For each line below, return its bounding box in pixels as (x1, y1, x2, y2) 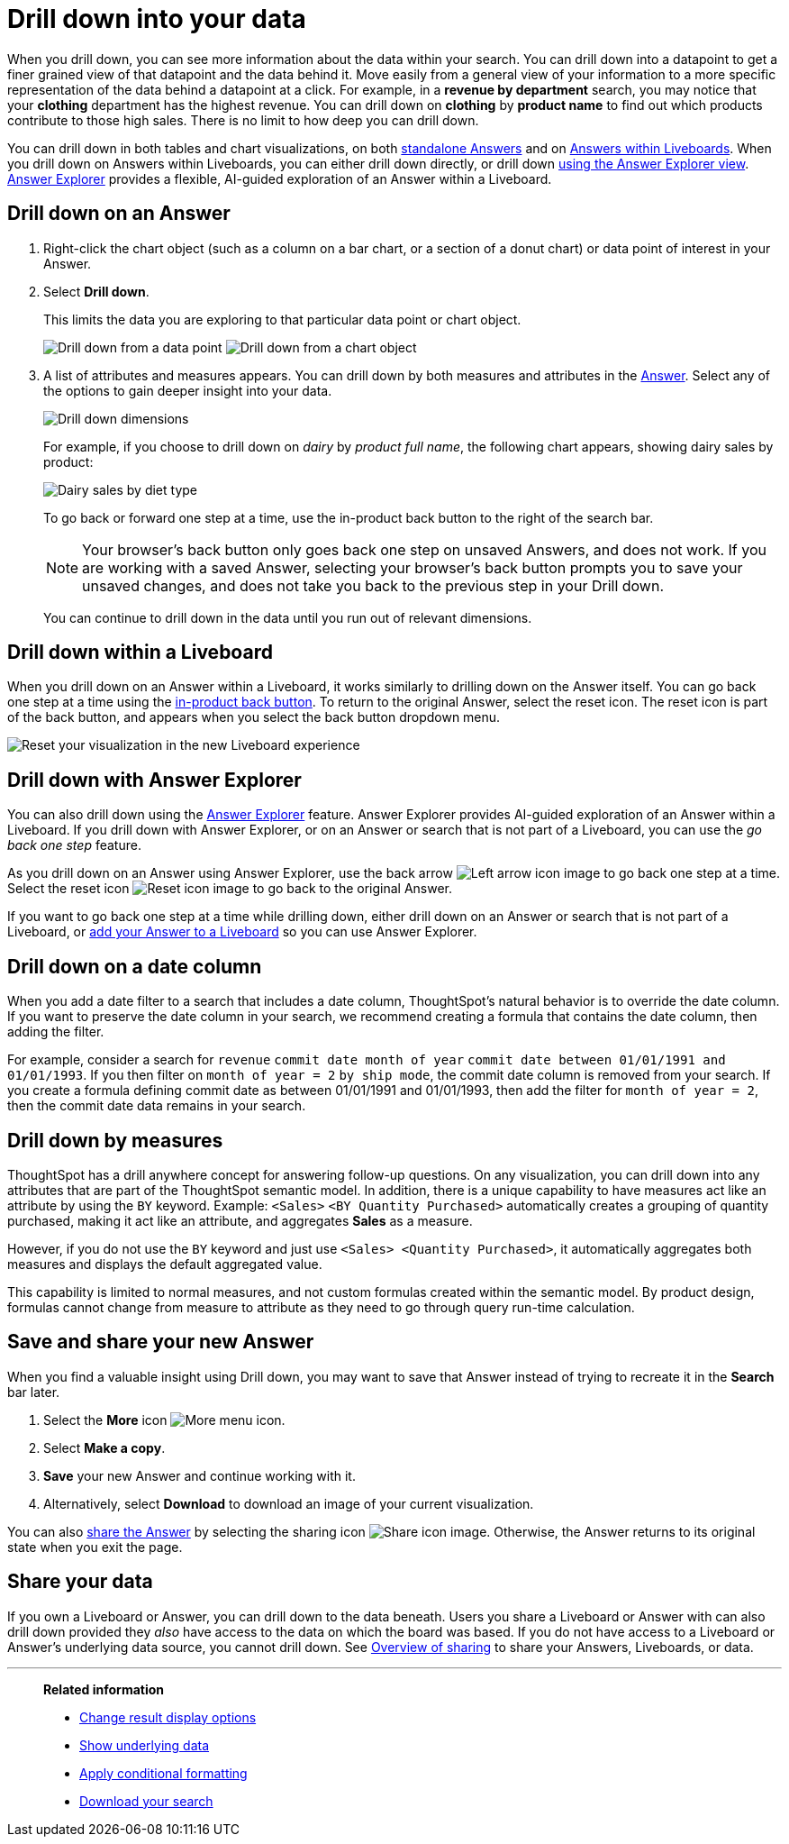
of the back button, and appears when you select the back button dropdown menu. (7, 709, 501, 726)
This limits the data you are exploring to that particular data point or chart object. (43, 311, 521, 327)
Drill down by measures (7, 1128, 223, 1152)
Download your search (79, 1793, 213, 1809)
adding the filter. (7, 1024, 104, 1040)
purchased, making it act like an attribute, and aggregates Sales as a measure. (7, 1212, 473, 1228)
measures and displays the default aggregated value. (7, 1255, 322, 1272)
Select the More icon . (43, 1411, 286, 1428)
